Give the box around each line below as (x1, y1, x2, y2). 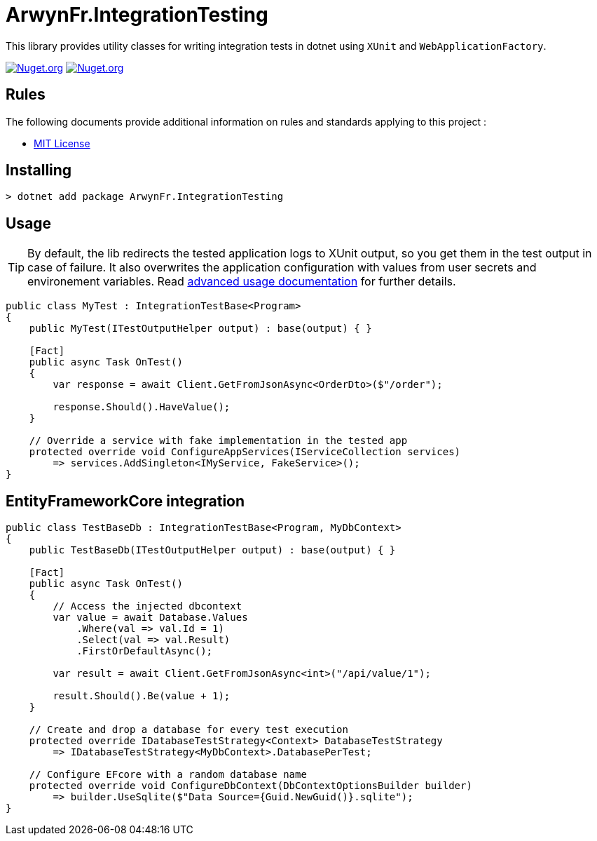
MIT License (34, 137, 90, 149)
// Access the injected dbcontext (53, 600, 242, 612)
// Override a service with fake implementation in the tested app (29, 435, 408, 447)
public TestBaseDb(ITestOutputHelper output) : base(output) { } (29, 544, 396, 556)
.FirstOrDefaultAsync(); (76, 645, 213, 657)
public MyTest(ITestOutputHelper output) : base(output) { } (29, 323, 372, 335)
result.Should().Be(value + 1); (53, 690, 231, 702)
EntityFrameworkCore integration (6, 492, 245, 510)
